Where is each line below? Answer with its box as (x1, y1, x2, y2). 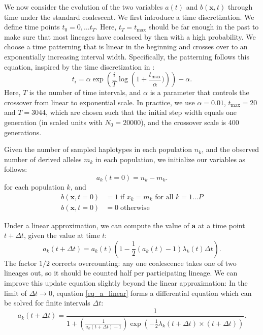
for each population (4, 181, 64, 192)
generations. (4, 127, 42, 137)
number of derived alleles (4, 154, 82, 164)
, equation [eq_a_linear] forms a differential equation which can (52, 287, 252, 298)
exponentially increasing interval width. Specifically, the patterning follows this (4, 51, 250, 62)
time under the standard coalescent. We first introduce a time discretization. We (4, 11, 254, 22)
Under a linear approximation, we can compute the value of (4, 220, 189, 230)
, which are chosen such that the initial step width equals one (46, 107, 237, 117)
